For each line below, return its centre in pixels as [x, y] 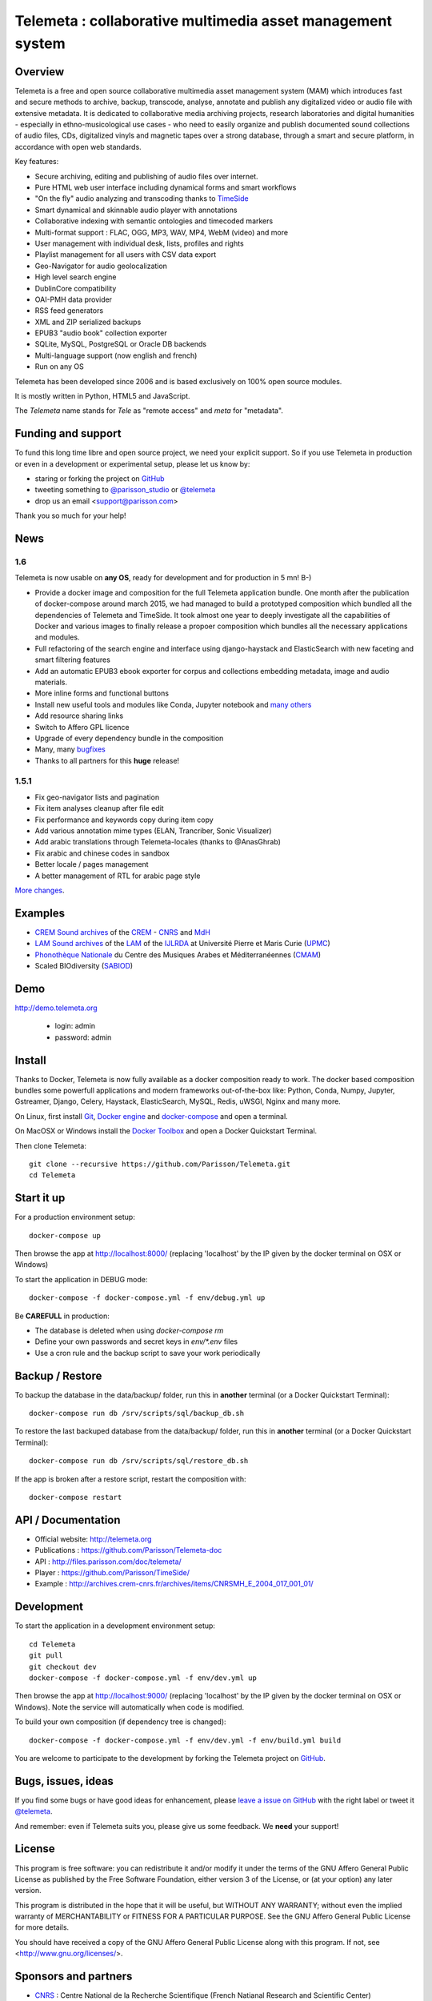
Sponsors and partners [74, 1977]
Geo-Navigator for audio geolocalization [101, 266]
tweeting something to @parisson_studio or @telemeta [125, 490]
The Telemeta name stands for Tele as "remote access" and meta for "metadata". [149, 411]
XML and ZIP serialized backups [88, 322]
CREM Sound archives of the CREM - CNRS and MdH [123, 932]
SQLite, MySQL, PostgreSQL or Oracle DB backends [121, 344]
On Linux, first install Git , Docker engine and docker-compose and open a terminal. [151, 1116]
